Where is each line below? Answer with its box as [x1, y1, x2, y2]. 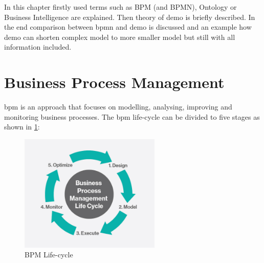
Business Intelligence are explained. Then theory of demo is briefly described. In [4, 11, 255, 22]
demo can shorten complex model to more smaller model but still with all [4, 31, 235, 42]
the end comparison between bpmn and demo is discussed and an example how [4, 21, 252, 32]
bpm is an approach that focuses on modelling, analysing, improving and [4, 101, 232, 112]
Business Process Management [4, 72, 225, 93]
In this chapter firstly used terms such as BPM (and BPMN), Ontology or [4, 2, 237, 12]
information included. [4, 41, 72, 52]
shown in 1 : [4, 121, 40, 132]
